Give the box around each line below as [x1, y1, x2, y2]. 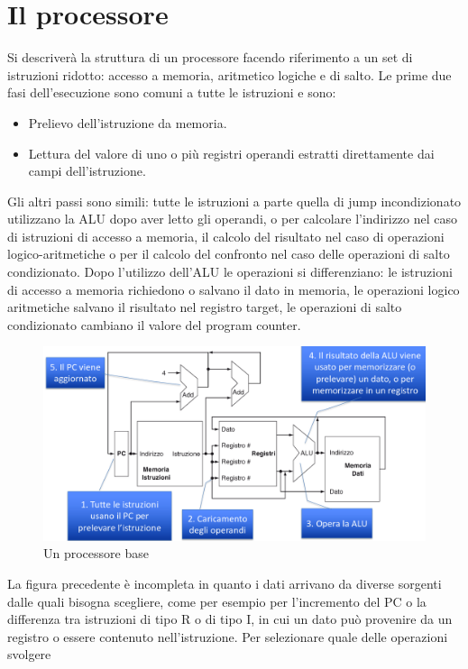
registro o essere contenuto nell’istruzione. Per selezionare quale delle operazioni [7, 627, 448, 646]
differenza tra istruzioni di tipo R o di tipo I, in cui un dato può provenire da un [7, 609, 453, 628]
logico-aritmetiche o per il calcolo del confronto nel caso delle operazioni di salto [7, 244, 450, 263]
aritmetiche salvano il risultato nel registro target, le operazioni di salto [7, 298, 402, 316]
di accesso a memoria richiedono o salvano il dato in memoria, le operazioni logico [7, 280, 460, 298]
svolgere [7, 645, 51, 664]
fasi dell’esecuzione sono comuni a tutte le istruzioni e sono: [7, 83, 336, 102]
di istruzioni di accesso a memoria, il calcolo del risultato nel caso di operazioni [7, 226, 445, 245]
